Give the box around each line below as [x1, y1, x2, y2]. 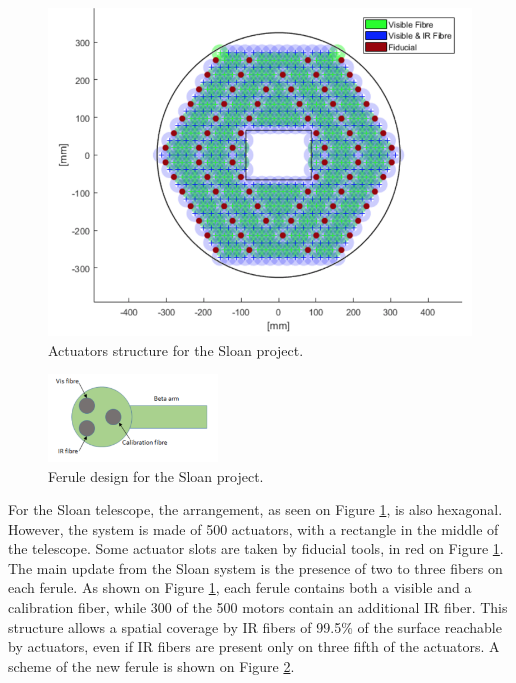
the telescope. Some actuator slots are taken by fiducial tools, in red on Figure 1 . [8, 538, 504, 559]
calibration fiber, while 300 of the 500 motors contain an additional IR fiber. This [8, 597, 508, 618]
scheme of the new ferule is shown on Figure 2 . [8, 655, 295, 676]
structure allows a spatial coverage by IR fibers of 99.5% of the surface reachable [8, 616, 502, 637]
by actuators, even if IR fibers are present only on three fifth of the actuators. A [8, 636, 500, 657]
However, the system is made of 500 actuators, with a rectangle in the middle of [8, 518, 499, 539]
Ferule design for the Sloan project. [48, 465, 264, 486]
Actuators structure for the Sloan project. [48, 339, 304, 360]
